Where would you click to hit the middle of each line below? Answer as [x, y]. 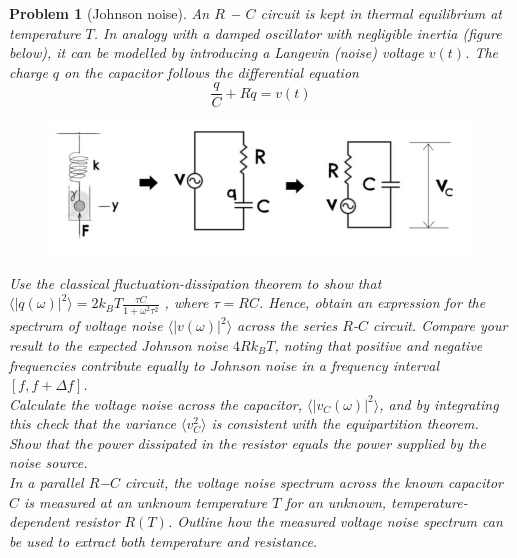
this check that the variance [92, 423]
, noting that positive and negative [378, 344]
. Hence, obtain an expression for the [372, 302]
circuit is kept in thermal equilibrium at [381, 13]
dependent [39, 521]
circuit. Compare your [440, 325]
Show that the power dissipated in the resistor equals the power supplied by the [247, 442]
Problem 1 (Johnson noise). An [109, 13]
